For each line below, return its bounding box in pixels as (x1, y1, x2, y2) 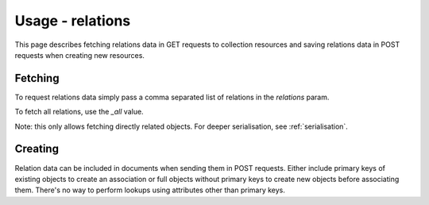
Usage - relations (14, 12, 131, 29)
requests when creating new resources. (14, 50, 145, 60)
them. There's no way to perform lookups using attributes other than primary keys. (14, 185, 286, 195)
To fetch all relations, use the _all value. (14, 107, 144, 117)
